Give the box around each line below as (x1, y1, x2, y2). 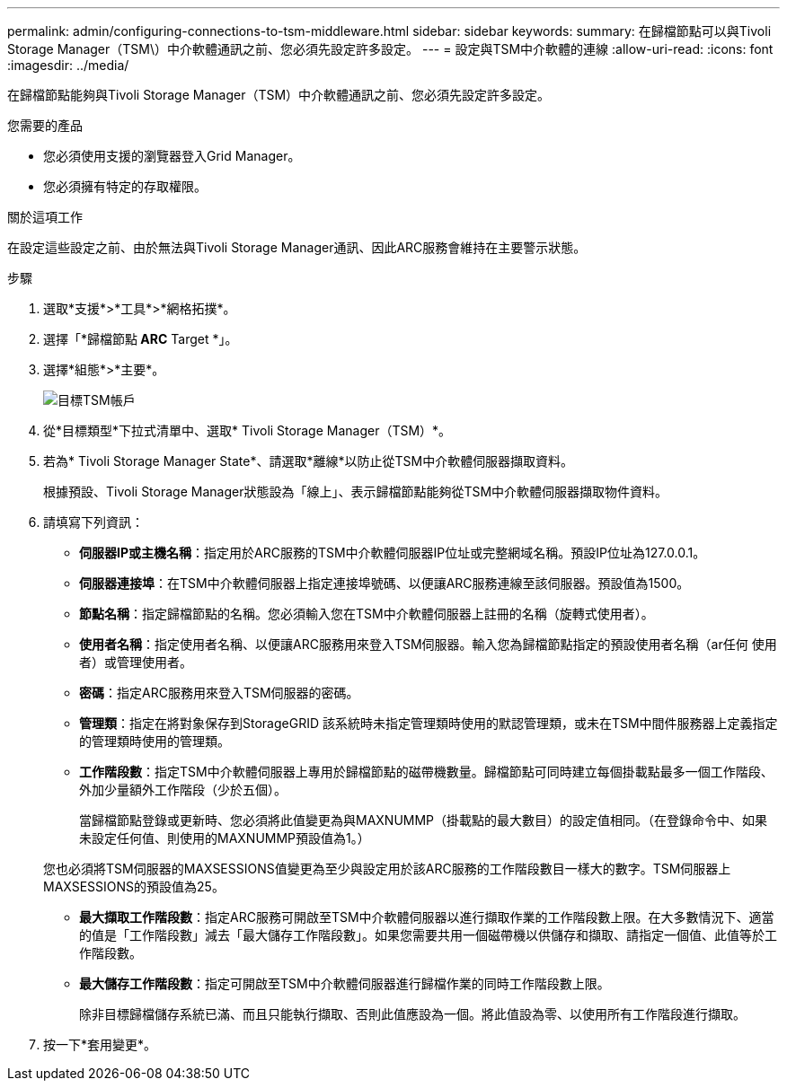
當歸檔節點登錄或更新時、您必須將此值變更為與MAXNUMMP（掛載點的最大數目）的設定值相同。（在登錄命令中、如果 (79, 812, 768, 828)
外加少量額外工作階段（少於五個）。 (79, 782, 287, 797)
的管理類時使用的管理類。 (79, 733, 230, 749)
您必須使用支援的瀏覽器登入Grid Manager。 (43, 148, 301, 163)
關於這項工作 (7, 209, 83, 224)
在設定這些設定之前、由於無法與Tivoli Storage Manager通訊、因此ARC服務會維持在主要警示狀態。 (7, 240, 587, 255)
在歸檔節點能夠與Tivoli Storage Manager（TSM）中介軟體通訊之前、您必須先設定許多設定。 (7, 87, 551, 102)
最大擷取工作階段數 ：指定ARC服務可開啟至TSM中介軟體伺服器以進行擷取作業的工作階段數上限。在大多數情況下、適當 (79, 909, 774, 925)
